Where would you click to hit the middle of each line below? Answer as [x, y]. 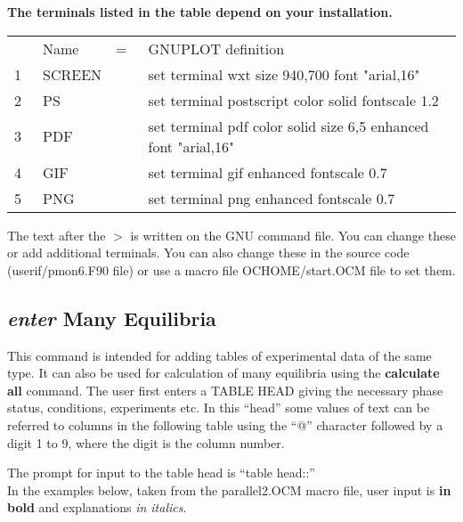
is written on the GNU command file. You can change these [293, 235]
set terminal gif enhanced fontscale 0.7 [268, 172]
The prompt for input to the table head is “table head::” [161, 473]
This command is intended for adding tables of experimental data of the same [219, 355]
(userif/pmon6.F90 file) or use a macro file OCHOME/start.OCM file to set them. [231, 269]
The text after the [57, 235]
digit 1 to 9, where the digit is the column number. [146, 442]
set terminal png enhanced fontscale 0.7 [272, 198]
